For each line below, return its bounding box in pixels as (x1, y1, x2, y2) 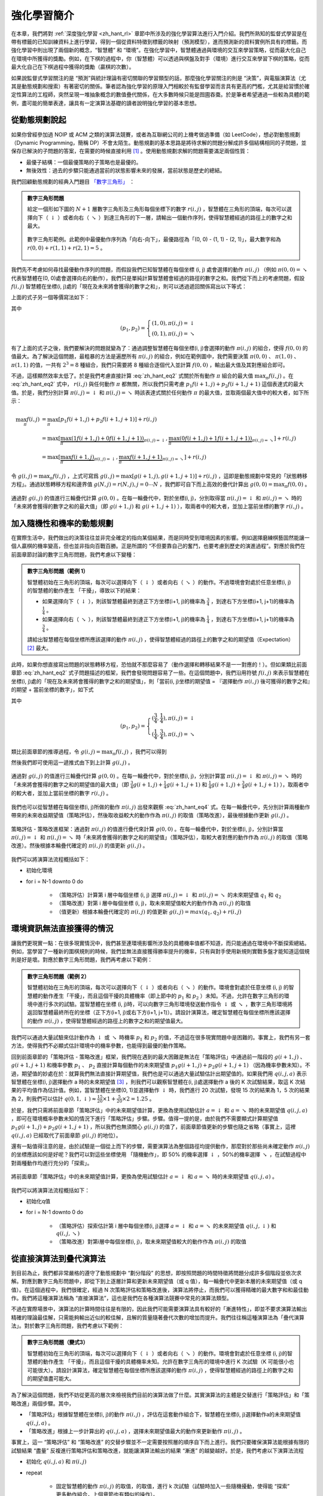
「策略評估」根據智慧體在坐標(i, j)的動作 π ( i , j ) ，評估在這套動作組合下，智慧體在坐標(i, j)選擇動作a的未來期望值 (26, 1411, 301, 1418)
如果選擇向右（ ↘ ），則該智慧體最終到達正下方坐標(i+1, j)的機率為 (42, 615, 206, 622)
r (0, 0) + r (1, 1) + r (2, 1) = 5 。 (27, 244, 106, 251)
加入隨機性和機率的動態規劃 (11, 518, 114, 528)
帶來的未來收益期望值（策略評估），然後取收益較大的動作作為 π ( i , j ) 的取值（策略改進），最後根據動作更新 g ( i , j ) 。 (11, 811, 292, 819)
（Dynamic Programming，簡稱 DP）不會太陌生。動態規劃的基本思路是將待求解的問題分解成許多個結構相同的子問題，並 (11, 139, 307, 146)
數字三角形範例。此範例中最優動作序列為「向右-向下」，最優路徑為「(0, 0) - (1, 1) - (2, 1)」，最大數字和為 (27, 236, 281, 243)
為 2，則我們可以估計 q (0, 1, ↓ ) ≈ (11, 1095, 97, 1102)
